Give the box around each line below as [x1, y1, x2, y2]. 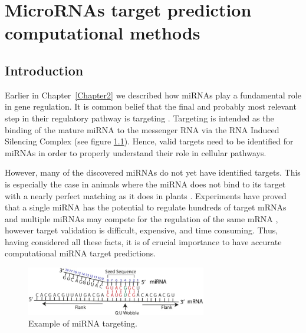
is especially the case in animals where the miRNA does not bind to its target [5, 177, 286, 190]
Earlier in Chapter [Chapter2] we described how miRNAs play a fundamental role [5, 88, 301, 101]
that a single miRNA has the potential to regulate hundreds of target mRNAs [5, 201, 287, 213]
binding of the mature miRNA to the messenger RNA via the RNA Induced [5, 123, 279, 136]
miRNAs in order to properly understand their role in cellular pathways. [5, 146, 266, 159]
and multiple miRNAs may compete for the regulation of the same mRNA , [5, 212, 278, 225]
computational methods [5, 21, 200, 45]
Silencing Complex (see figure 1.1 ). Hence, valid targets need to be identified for [5, 135, 294, 147]
